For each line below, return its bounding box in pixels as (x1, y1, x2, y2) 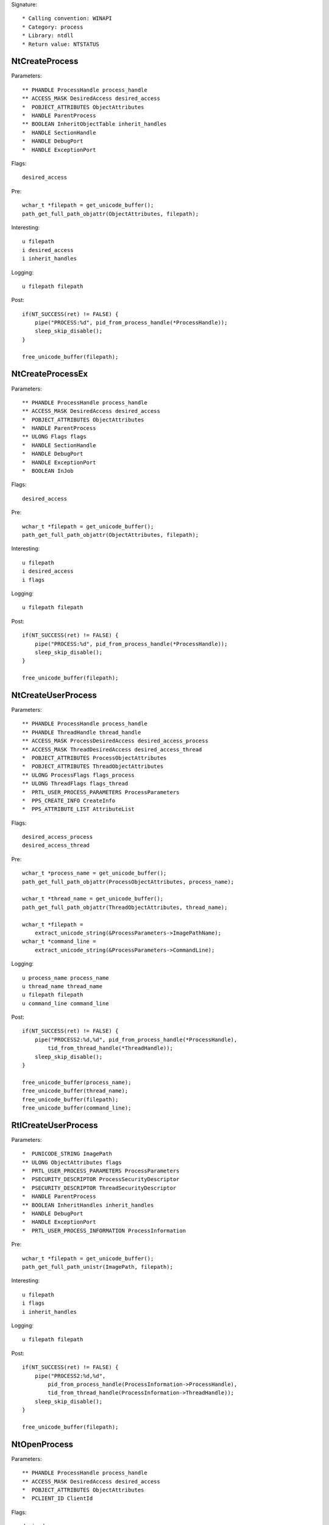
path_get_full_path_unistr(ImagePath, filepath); (22, 1263, 174, 1270)
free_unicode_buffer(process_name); (22, 1078, 132, 1086)
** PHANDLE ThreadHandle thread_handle (22, 729, 141, 736)
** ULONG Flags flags (22, 433, 87, 440)
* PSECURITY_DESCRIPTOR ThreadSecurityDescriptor (22, 1184, 177, 1191)
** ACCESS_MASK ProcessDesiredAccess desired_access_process (22, 737, 208, 744)
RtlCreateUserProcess (11, 1120, 99, 1130)
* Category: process (22, 23, 83, 30)
